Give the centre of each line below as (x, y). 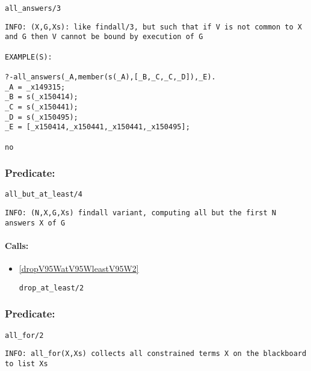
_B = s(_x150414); (42, 97)
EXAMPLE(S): (29, 57)
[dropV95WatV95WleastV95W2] (79, 268)
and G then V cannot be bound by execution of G (104, 37)
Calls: (17, 245)
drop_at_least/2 (51, 288)
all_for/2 (24, 335)
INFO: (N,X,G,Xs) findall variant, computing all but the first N (141, 213)
